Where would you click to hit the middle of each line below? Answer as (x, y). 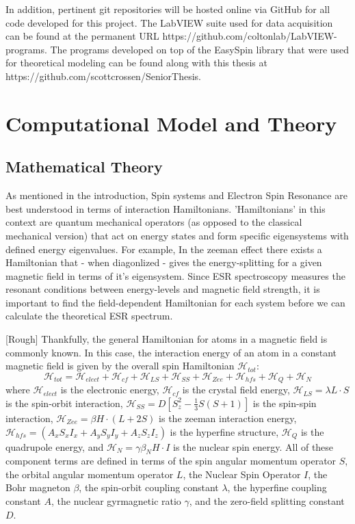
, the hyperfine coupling (277, 487)
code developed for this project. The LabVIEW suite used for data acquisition (169, 22)
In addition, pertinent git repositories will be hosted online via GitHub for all (168, 9)
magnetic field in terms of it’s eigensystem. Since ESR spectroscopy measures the (175, 275)
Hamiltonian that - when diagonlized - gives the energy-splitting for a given (164, 262)
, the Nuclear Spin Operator (242, 474)
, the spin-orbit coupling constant (149, 487)
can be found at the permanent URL (82, 36)
